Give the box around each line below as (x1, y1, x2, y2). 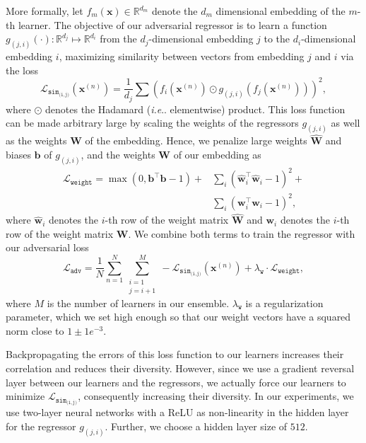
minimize (6, 389, 45, 403)
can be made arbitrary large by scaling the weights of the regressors (6, 115, 299, 130)
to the (264, 31, 290, 46)
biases (6, 147, 31, 162)
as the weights (6, 133, 67, 148)
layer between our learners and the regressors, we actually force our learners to (6, 374, 346, 389)
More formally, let (6, 4, 83, 18)
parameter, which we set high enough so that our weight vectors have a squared (6, 309, 351, 324)
